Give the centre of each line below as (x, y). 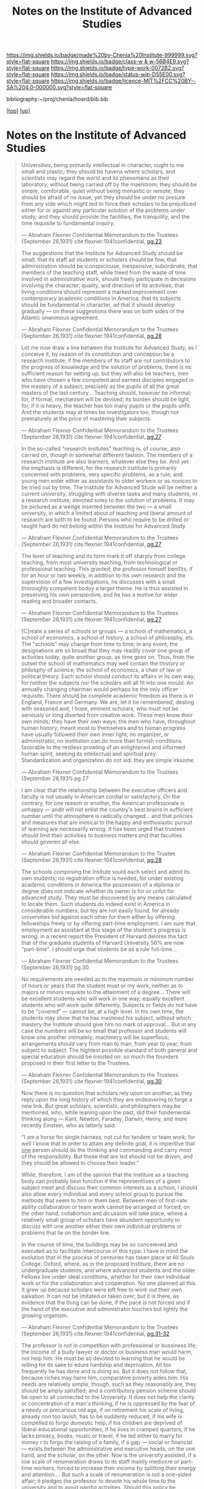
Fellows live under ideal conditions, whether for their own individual (105, 1277)
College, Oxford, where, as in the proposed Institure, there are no (103, 1264)
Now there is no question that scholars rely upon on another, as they (107, 1093)
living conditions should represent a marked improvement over (99, 292)
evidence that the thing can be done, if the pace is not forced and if (105, 1303)
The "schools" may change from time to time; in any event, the (99, 644)
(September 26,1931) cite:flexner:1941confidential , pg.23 (91, 242)
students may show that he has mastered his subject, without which (106, 1018)
